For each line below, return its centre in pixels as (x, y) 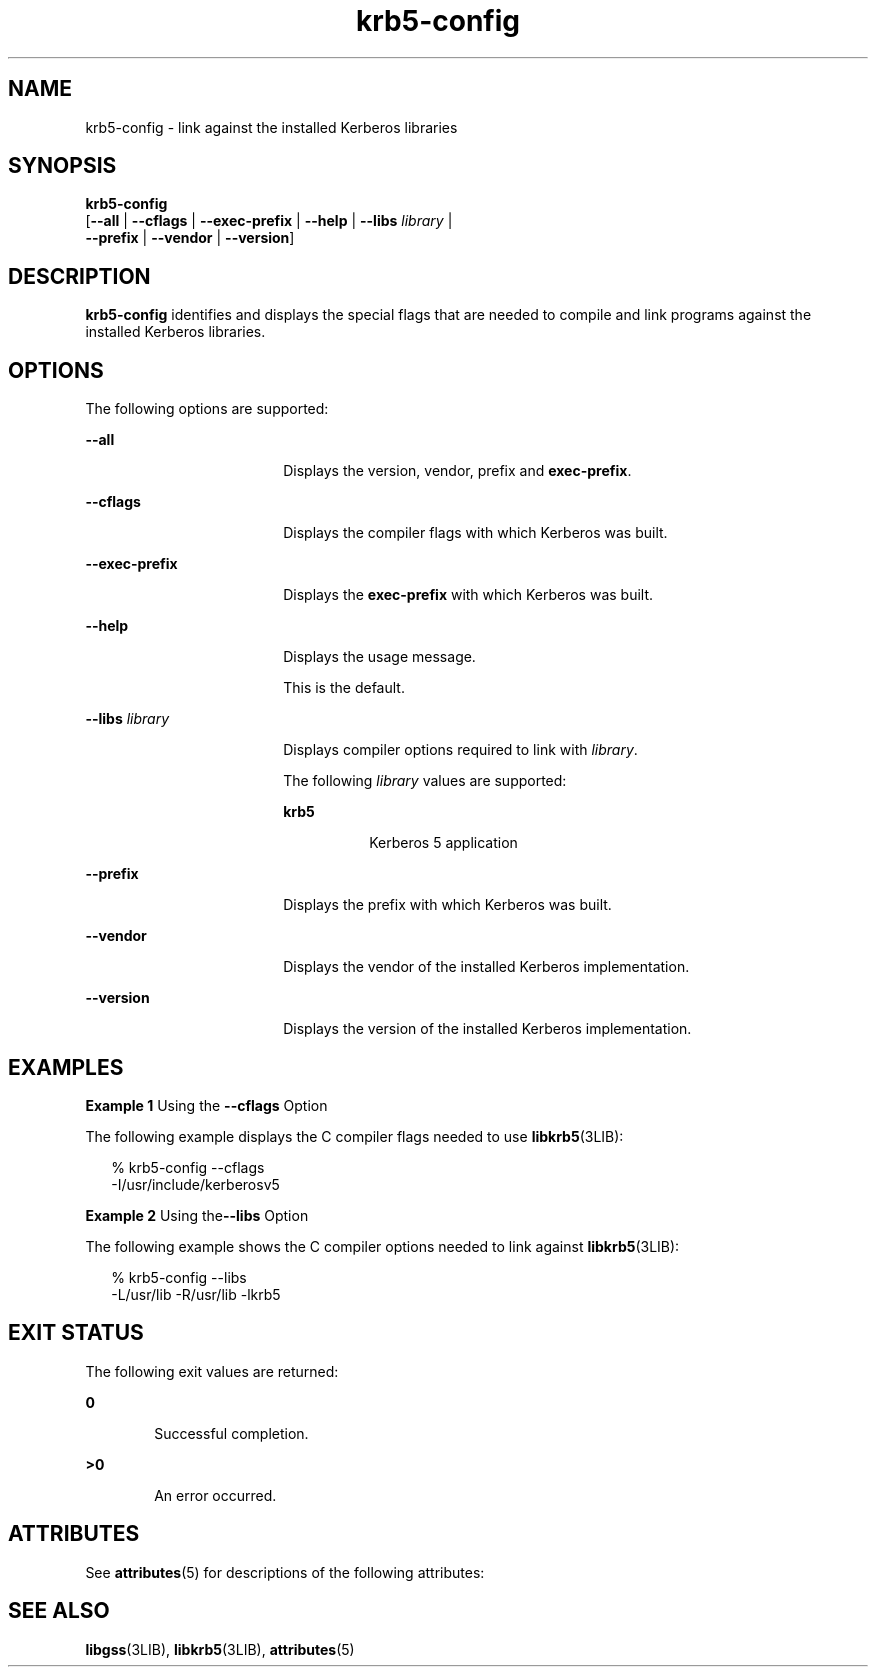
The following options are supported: (207, 409)
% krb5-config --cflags (188, 1167)
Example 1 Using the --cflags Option (206, 1105)
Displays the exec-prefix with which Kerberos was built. (468, 595)
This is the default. (344, 688)
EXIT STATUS (76, 1333)
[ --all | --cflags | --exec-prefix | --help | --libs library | (269, 221)
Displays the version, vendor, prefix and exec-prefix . (457, 471)
